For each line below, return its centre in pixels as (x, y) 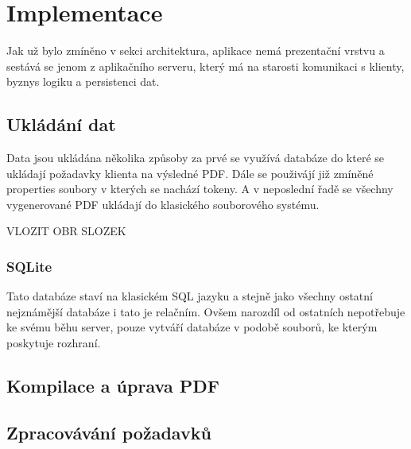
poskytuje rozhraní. (54, 343)
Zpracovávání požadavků (109, 432)
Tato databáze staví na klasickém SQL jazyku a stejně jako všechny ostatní (190, 296)
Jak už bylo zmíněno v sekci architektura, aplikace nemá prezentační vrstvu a (196, 50)
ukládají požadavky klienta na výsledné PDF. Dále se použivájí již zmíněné (190, 173)
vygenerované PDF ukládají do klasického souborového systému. (163, 204)
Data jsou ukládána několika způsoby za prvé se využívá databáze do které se (196, 158)
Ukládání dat (61, 124)
